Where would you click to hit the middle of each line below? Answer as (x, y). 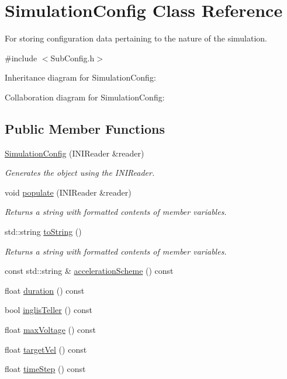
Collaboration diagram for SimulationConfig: (85, 97)
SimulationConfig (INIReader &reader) (75, 153)
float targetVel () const (46, 349)
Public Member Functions (85, 128)
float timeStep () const (45, 369)
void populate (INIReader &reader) (68, 192)
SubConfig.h (72, 58)
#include (21, 58)
